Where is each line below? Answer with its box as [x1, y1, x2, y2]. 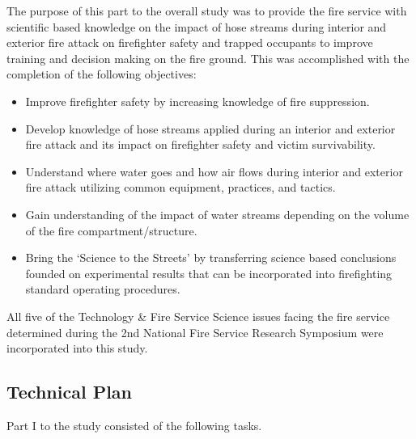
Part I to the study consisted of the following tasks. [6, 416, 262, 433]
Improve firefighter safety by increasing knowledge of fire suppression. [25, 92, 370, 109]
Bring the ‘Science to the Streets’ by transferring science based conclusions [25, 249, 397, 266]
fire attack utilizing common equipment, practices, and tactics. [25, 179, 336, 196]
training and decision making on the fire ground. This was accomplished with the [6, 49, 410, 66]
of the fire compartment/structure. [25, 222, 197, 238]
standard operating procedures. [25, 281, 180, 298]
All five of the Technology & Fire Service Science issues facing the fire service [6, 307, 390, 324]
